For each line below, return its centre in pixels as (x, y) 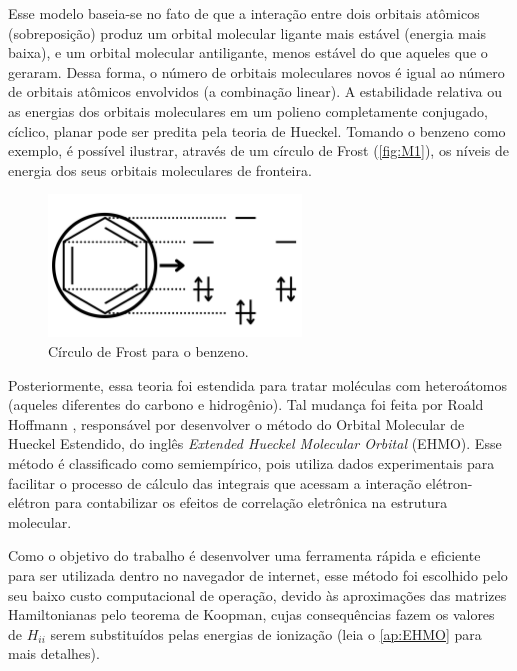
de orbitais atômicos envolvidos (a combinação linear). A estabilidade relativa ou (255, 91)
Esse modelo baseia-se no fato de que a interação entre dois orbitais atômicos (244, 13)
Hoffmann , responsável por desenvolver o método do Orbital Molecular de (236, 423)
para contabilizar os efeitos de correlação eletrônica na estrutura (251, 502)
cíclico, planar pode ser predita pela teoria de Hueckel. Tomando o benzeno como (257, 130)
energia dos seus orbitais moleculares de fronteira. (160, 169)
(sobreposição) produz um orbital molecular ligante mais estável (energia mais (247, 32)
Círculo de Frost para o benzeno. (148, 351)
